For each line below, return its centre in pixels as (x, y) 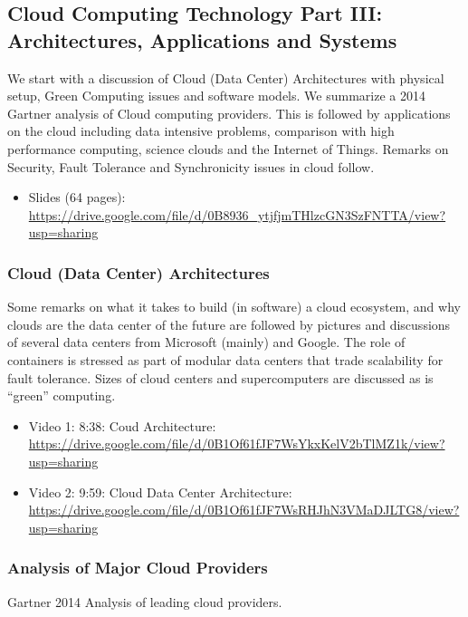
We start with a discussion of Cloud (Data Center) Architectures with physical (226, 77)
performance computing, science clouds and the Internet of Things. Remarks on (228, 148)
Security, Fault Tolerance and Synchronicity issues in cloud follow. (191, 166)
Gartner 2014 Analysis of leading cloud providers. (145, 601)
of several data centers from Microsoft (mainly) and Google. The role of (206, 342)
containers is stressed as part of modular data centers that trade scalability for (225, 359)
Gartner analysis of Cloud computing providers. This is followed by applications (229, 113)
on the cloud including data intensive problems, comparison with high (201, 131)
